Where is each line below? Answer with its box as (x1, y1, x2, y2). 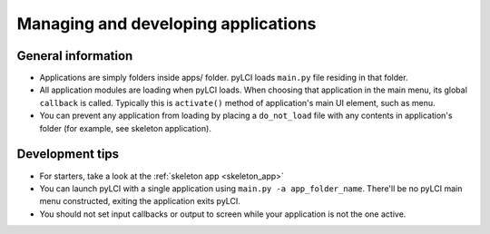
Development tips (16, 146, 120, 162)
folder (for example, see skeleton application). (39, 122, 212, 133)
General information (16, 48, 133, 63)
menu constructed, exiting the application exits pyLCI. (39, 196, 240, 207)
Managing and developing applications (16, 14, 317, 34)
